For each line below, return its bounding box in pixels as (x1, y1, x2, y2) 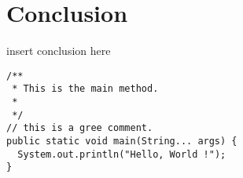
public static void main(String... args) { (6, 136, 237, 147)
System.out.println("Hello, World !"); (17, 148, 226, 160)
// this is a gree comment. (6, 122, 153, 134)
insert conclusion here (6, 42, 111, 59)
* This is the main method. (12, 83, 159, 95)
